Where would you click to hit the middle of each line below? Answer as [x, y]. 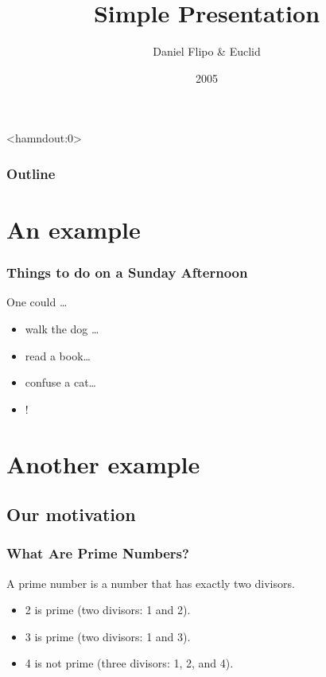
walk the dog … [62, 328]
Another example [103, 463]
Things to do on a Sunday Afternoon [127, 272]
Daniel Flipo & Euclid [207, 51]
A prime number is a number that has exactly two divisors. [151, 583]
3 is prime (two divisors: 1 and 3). [108, 636]
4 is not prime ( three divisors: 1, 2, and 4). [129, 663]
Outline [31, 173]
